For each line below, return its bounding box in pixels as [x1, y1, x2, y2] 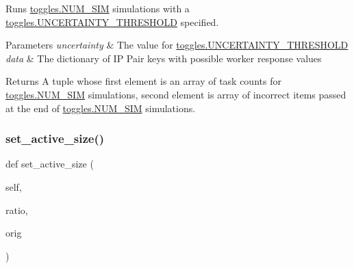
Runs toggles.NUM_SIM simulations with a [5, 1, 190, 15]
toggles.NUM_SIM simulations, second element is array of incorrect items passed [5, 87, 346, 101]
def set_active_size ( [5, 157, 94, 171]
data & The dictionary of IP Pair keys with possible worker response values [5, 51, 322, 65]
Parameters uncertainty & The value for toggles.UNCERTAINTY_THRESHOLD [5, 38, 349, 52]
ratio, [5, 202, 28, 217]
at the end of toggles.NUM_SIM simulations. [5, 100, 196, 115]
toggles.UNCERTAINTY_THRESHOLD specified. [5, 14, 219, 29]
